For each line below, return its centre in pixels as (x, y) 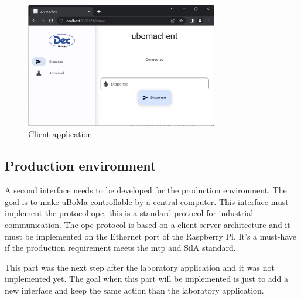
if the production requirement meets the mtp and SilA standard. (120, 248)
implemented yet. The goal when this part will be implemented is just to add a (147, 279)
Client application (60, 134)
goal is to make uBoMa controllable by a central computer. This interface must (147, 201)
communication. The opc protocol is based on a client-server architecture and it (148, 224)
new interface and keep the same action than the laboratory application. (134, 290)
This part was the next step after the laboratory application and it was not (140, 267)
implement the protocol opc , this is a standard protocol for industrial (129, 213)
